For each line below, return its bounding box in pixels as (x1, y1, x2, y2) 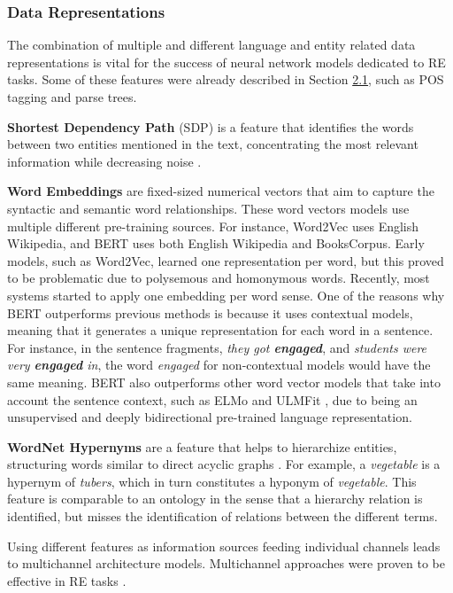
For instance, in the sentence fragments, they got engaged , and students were (7, 338, 427, 356)
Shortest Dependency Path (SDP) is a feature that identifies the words (7, 117, 414, 136)
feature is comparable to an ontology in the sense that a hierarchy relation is (7, 489, 423, 508)
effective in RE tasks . (7, 571, 127, 589)
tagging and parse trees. (7, 88, 137, 105)
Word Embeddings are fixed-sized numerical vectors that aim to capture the (7, 182, 434, 200)
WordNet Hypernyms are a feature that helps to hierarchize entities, (7, 437, 397, 456)
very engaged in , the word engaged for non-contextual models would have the (7, 355, 431, 374)
